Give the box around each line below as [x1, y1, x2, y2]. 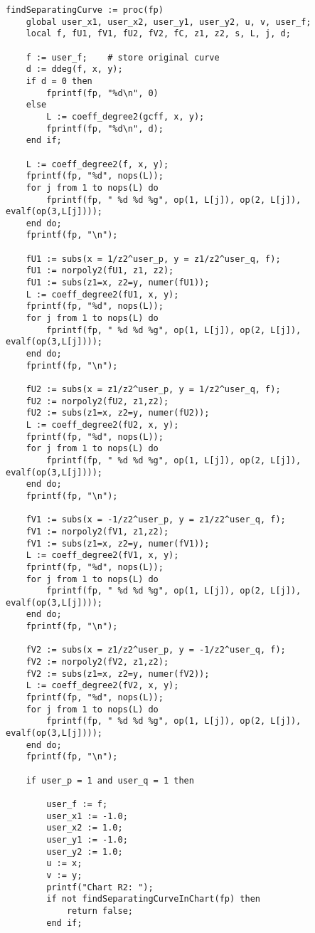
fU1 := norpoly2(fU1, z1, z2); [26, 265, 174, 276]
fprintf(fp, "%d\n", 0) [46, 88, 159, 98]
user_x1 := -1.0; [46, 811, 128, 821]
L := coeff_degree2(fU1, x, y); [26, 289, 179, 300]
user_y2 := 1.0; [46, 846, 123, 857]
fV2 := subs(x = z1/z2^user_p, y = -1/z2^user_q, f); [26, 645, 286, 655]
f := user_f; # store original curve [26, 52, 220, 63]
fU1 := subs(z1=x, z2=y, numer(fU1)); [26, 278, 210, 288]
